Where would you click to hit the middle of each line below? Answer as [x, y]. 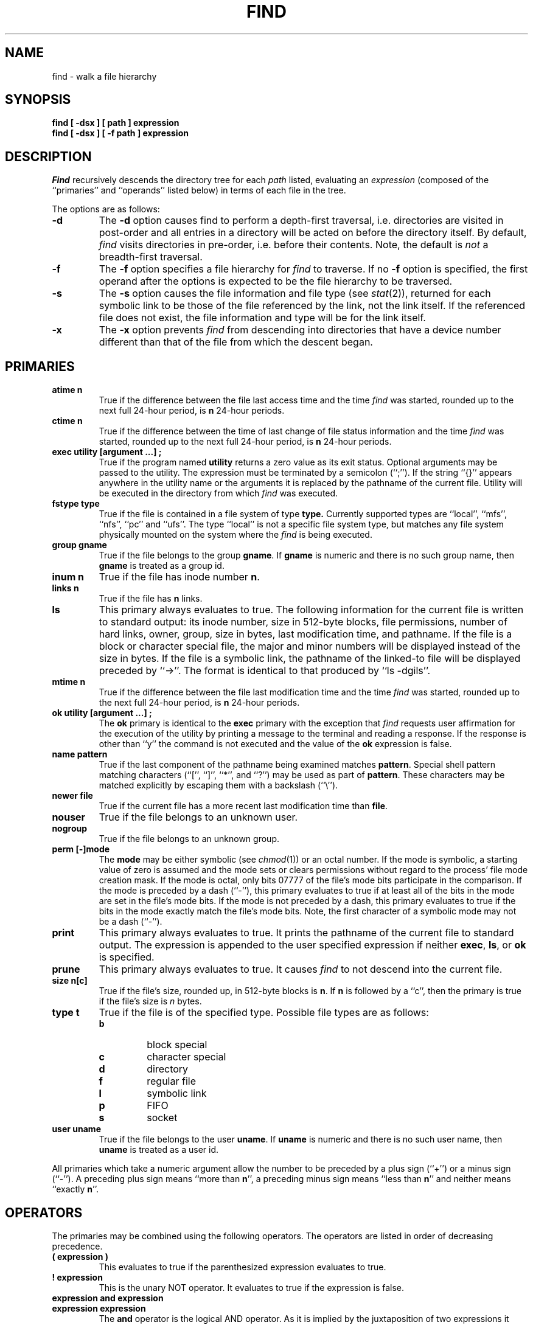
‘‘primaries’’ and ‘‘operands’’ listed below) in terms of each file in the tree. [199, 190]
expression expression [99, 1308]
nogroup [70, 829]
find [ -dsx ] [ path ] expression [116, 123]
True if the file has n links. [151, 599]
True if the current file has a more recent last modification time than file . [243, 806]
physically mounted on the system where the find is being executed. [235, 535]
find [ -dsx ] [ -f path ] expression [120, 133]
